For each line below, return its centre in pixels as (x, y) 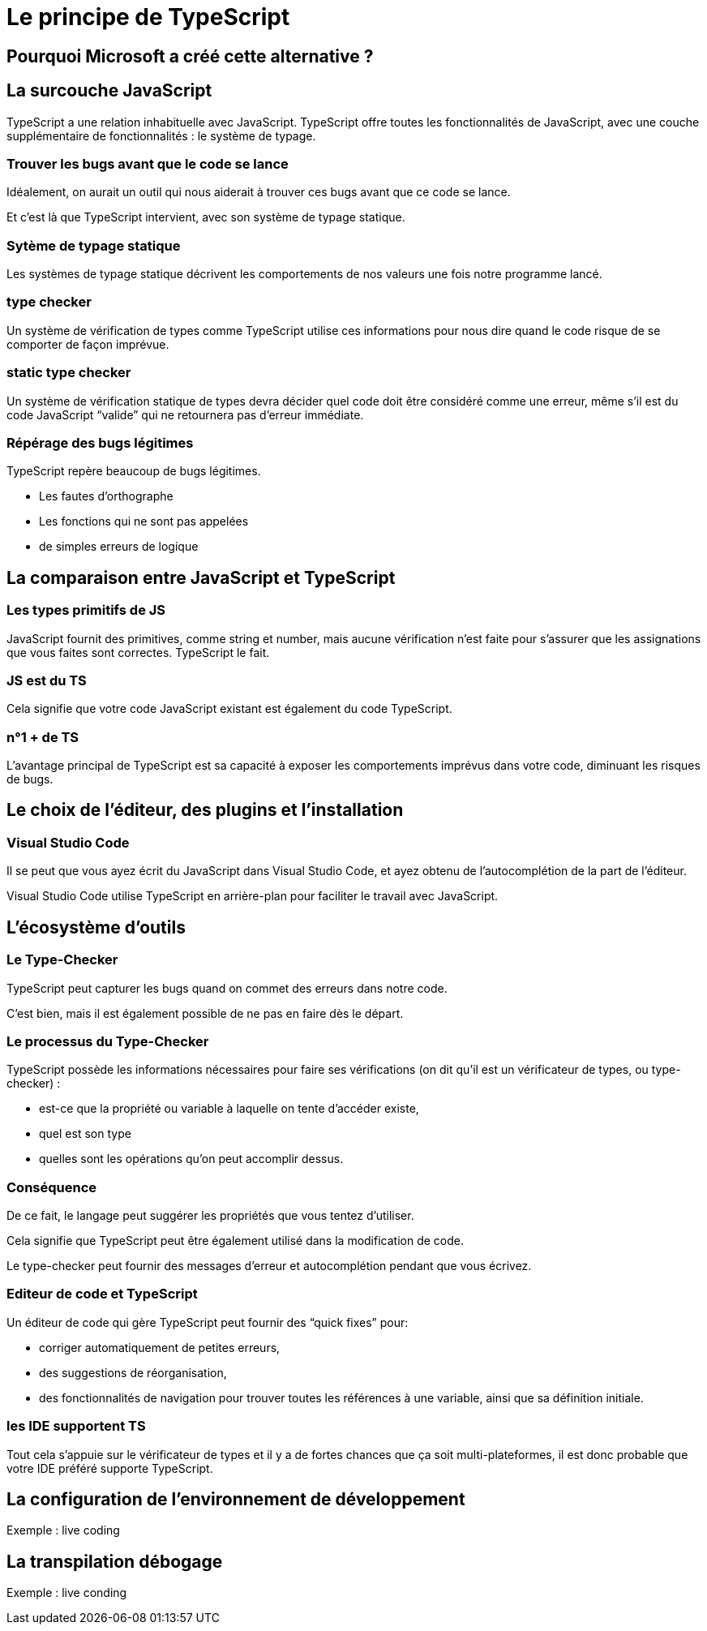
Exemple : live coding (63, 1530)
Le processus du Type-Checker (108, 1041)
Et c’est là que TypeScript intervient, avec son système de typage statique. (206, 217)
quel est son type (85, 1134)
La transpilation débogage (115, 1561)
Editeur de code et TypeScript (102, 1294)
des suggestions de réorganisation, (133, 1372)
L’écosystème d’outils (96, 927)
